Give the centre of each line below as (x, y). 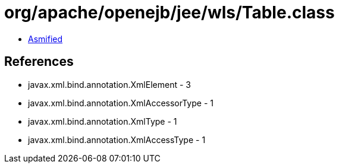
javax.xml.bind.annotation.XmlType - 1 (103, 121)
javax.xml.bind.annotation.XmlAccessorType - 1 (121, 103)
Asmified (45, 39)
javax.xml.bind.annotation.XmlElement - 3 (109, 84)
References (39, 62)
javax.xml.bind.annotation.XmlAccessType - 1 (117, 140)
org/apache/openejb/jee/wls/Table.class (169, 12)
